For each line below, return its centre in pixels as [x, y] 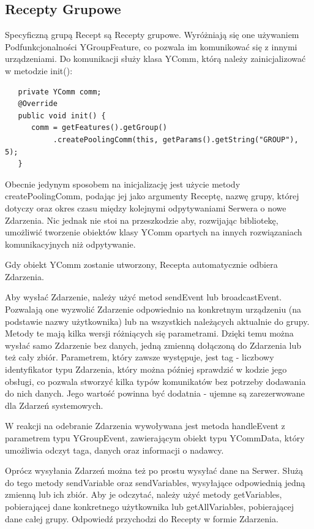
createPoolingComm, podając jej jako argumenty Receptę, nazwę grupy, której [152, 196]
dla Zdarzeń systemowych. [54, 405]
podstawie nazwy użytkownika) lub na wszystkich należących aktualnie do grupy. [157, 321]
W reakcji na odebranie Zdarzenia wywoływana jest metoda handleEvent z [145, 426]
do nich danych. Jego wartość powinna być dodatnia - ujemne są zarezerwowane [155, 393]
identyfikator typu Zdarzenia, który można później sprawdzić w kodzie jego [146, 369]
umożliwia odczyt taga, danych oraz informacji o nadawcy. [114, 450]
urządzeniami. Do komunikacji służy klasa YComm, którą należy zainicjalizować [155, 59]
